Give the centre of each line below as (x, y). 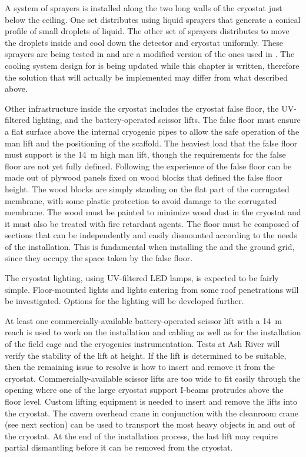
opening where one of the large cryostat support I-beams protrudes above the (144, 390)
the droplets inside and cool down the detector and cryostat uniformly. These (144, 42)
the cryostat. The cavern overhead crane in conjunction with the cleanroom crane (152, 413)
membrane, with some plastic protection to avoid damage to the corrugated (141, 200)
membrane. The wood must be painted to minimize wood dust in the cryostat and (153, 212)
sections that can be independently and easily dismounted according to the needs (151, 235)
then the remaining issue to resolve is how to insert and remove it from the (140, 367)
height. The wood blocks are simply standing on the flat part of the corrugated (147, 189)
